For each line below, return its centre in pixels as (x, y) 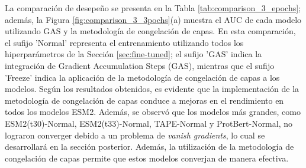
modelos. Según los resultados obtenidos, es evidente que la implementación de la (152, 89)
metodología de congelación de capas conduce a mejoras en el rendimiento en (144, 100)
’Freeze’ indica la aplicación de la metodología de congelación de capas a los (142, 77)
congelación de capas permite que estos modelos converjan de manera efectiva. (147, 158)
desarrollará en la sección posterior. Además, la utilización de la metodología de (149, 146)
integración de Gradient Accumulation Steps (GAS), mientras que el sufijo (140, 65)
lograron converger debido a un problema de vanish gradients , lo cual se (135, 135)
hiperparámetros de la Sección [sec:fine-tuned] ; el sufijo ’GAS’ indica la (133, 54)
